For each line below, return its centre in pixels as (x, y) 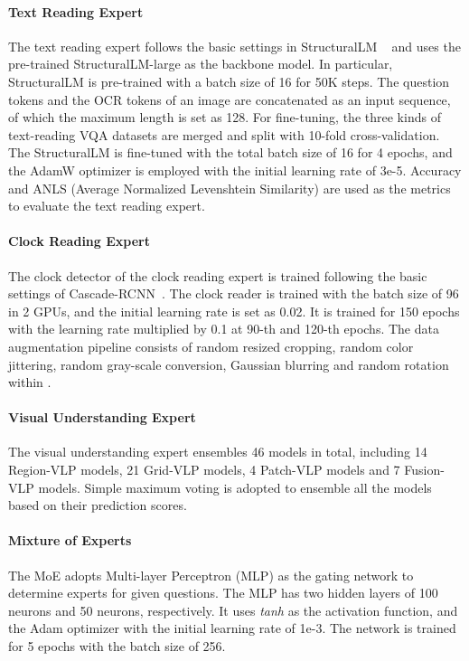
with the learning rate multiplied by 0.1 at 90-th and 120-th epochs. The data (224, 329)
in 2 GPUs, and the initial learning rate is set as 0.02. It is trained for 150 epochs (234, 311)
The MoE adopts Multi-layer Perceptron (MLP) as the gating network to (211, 575)
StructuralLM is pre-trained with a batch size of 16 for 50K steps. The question (229, 81)
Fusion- (424, 470)
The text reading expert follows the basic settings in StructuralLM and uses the (234, 46)
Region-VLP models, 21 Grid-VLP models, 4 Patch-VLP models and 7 (204, 470)
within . (30, 382)
